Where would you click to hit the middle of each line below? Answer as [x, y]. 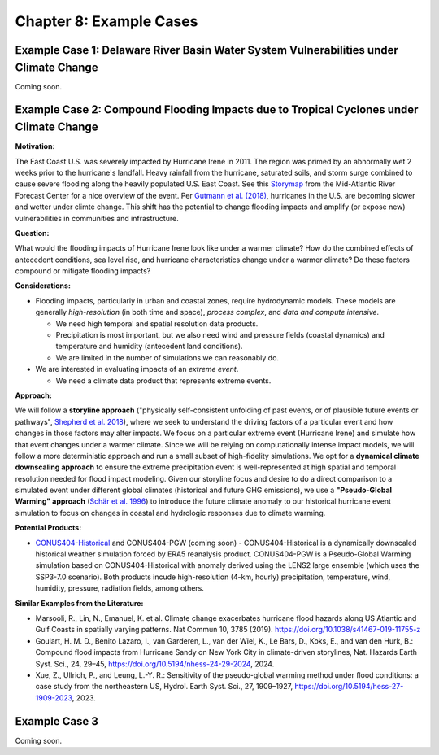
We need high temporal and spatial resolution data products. [157, 323]
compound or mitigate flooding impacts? [83, 271]
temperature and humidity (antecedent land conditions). [149, 347]
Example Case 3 [57, 721]
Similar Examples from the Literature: [79, 603]
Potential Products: [48, 528]
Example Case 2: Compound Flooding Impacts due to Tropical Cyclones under [217, 110]
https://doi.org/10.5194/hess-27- [349, 687]
